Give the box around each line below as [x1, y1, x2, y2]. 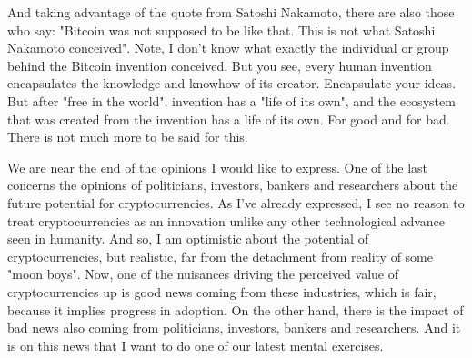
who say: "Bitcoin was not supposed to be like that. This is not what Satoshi [7, 20, 436, 39]
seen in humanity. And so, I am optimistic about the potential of [7, 229, 368, 248]
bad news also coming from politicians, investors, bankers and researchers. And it [7, 318, 461, 337]
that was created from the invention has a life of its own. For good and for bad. [7, 109, 450, 128]
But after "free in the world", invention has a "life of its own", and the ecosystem [7, 91, 456, 110]
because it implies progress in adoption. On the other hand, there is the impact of [7, 300, 464, 319]
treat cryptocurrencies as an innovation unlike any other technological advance [7, 211, 446, 230]
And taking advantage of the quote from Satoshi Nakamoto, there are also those [7, 3, 455, 21]
